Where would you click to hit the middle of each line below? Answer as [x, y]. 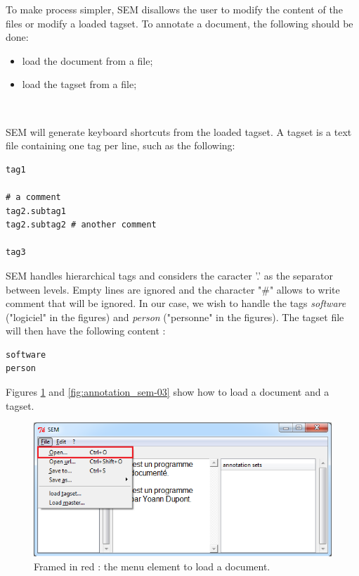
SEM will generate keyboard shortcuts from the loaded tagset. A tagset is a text [179, 131]
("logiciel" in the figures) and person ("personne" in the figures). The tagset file [175, 317]
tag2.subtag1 [36, 211]
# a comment [33, 197]
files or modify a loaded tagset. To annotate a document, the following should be [179, 23]
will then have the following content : [86, 331]
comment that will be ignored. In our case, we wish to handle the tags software [176, 303]
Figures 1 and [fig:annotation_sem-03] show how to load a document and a [168, 392]
